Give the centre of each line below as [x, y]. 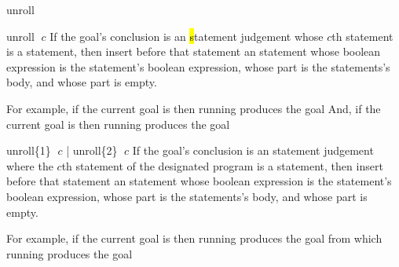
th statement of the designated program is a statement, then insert [222, 165]
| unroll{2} [92, 150]
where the [30, 165]
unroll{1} [29, 150]
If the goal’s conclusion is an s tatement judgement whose [187, 36]
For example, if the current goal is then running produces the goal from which [194, 238]
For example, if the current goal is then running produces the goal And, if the [194, 108]
